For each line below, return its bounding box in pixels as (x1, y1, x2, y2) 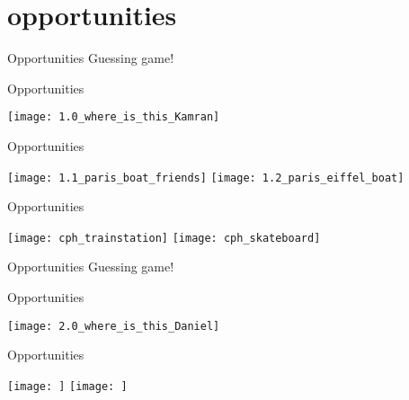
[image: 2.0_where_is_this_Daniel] (7, 319, 220, 333)
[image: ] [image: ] (7, 379, 128, 393)
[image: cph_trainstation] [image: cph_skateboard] (7, 231, 321, 244)
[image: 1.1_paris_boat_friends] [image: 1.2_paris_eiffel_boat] (7, 171, 405, 184)
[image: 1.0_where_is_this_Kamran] (7, 111, 220, 124)
